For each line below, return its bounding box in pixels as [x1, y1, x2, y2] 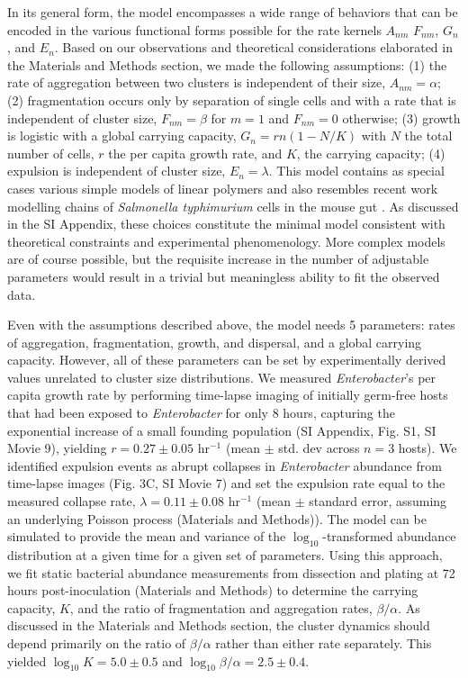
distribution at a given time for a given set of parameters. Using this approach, [7, 546, 443, 565]
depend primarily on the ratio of [7, 633, 186, 652]
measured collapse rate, [7, 492, 136, 511]
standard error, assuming [309, 492, 447, 511]
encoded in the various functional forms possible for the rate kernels [7, 20, 382, 39]
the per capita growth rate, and [108, 143, 283, 162]
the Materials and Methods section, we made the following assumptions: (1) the [7, 55, 447, 74]
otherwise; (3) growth [342, 108, 461, 127]
